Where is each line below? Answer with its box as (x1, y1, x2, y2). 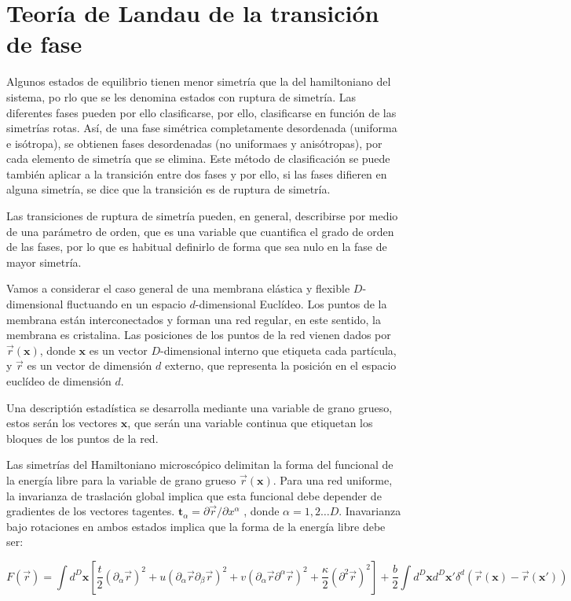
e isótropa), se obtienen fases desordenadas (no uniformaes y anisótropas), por (6, 135, 382, 151)
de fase (6, 28, 82, 60)
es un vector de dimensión (27, 357, 152, 374)
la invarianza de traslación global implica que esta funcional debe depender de (6, 487, 382, 503)
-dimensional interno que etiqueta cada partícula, (159, 341, 397, 358)
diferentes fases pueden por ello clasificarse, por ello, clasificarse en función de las (6, 104, 397, 120)
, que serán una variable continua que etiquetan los (127, 415, 373, 431)
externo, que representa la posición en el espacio (164, 357, 397, 374)
